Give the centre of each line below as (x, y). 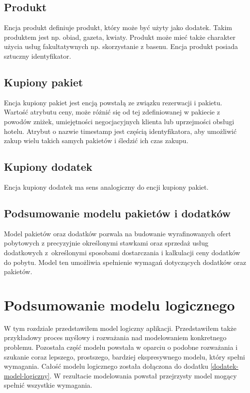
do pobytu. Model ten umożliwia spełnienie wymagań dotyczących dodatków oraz (125, 262)
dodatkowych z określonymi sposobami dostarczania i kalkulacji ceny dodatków (122, 252)
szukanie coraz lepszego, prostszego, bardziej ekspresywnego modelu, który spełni (125, 356)
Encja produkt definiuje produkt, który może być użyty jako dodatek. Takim (118, 27)
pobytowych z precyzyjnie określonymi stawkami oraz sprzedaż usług (106, 243)
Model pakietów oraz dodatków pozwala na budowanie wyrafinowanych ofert (117, 233)
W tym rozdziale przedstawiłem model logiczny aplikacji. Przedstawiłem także (120, 328)
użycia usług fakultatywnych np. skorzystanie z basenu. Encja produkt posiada (121, 46)
